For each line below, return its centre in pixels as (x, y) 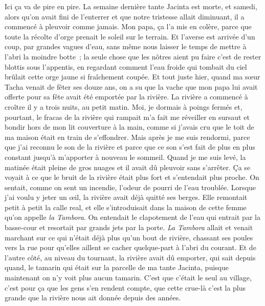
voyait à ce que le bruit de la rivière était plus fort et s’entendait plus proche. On (132, 177)
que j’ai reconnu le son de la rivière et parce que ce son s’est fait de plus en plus (130, 147)
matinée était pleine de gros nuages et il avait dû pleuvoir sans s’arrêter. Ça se (128, 167)
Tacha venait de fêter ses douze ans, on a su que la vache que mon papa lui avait (131, 86)
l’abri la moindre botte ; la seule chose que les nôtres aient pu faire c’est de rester (133, 56)
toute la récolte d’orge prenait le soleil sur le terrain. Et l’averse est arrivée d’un (130, 36)
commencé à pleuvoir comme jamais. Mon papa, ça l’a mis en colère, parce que (128, 26)
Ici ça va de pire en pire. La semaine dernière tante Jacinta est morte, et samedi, (131, 6)
